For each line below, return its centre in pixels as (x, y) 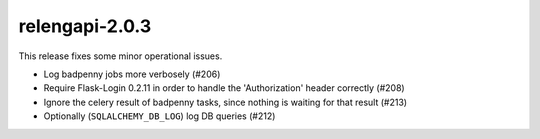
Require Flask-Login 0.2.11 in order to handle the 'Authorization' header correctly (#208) (224, 88)
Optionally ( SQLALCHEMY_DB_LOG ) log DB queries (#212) (159, 116)
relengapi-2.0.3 (85, 26)
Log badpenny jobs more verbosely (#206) (132, 74)
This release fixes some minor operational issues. (120, 56)
